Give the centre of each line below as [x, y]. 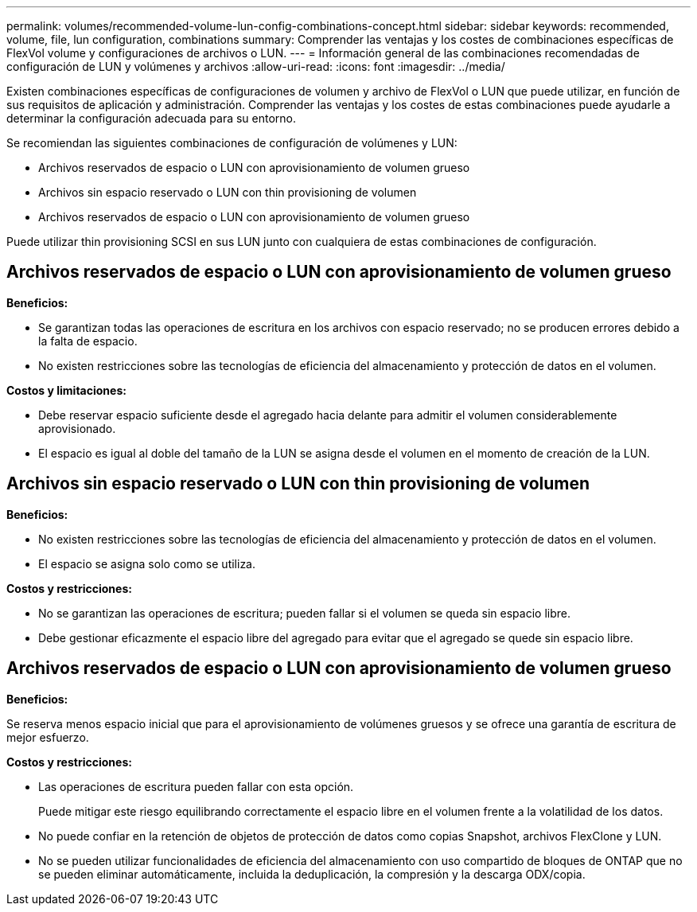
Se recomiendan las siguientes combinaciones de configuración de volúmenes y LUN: [232, 143]
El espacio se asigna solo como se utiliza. [147, 563]
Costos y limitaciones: [66, 390]
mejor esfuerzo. [48, 737]
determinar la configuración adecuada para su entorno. [152, 118]
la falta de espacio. [88, 341]
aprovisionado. [77, 428]
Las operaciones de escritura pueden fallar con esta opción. [196, 786]
